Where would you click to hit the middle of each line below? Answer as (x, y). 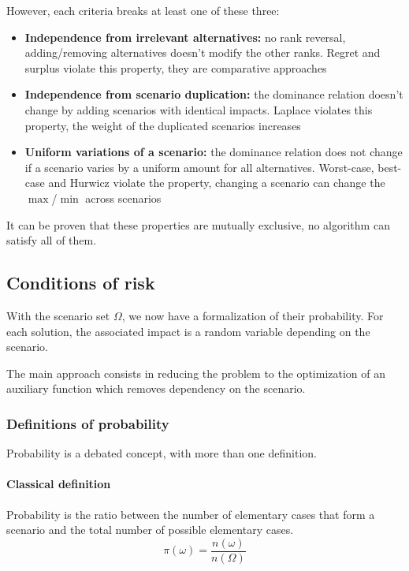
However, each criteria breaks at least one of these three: (143, 10)
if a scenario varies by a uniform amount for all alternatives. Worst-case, (199, 167)
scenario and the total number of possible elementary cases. (150, 530)
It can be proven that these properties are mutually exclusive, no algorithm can (198, 224)
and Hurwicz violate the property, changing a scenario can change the (217, 183)
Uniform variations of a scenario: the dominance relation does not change (214, 152)
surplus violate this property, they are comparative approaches (176, 67)
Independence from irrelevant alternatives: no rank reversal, (185, 37)
